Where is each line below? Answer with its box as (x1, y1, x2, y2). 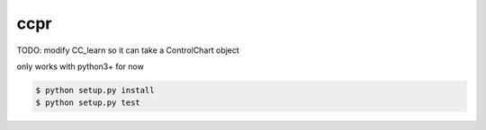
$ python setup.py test (35, 98, 141, 108)
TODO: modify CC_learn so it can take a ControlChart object (16, 45, 240, 56)
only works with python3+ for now (16, 61, 144, 72)
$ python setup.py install (35, 85, 155, 95)
